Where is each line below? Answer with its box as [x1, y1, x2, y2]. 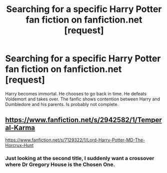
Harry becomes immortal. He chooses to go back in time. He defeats [5, 90, 146, 96]
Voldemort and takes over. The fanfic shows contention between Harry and [5, 96, 160, 102]
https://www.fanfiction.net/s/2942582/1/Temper [5, 116, 162, 124]
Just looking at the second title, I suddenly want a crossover [5, 154, 154, 161]
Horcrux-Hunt [5, 142, 34, 148]
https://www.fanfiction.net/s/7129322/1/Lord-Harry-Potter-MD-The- [5, 136, 145, 143]
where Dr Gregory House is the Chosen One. [5, 161, 115, 168]
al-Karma [5, 123, 35, 132]
